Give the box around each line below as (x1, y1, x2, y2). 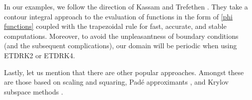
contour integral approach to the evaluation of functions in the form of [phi (4, 11, 233, 21)
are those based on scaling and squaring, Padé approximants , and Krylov (4, 77, 229, 87)
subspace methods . (4, 86, 63, 97)
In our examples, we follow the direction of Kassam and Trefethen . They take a (4, 1, 248, 11)
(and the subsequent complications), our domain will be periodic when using (4, 40, 237, 51)
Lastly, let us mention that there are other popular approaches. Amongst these (4, 67, 244, 77)
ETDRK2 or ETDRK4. (4, 50, 75, 60)
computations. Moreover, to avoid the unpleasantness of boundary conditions (4, 30, 239, 41)
